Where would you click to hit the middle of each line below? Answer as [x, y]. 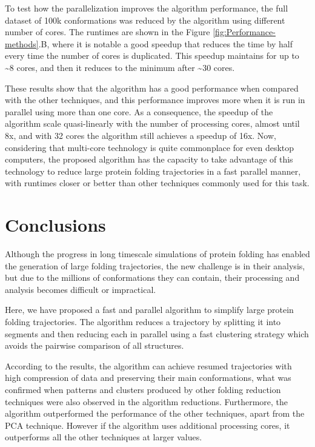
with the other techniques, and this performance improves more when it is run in [155, 100]
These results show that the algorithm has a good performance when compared [152, 88]
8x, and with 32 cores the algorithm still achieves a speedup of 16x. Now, [141, 135]
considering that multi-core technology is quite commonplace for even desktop [150, 147]
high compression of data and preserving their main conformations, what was [148, 378]
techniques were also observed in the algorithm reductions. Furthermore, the [147, 401]
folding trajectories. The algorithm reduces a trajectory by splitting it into [143, 321]
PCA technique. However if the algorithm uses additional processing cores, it [148, 425]
